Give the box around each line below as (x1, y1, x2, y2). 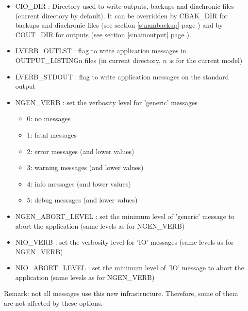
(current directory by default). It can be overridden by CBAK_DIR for (15, 10, 228, 20)
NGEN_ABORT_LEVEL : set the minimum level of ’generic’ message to (15, 211, 235, 221)
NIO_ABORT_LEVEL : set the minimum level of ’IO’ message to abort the (15, 263, 244, 273)
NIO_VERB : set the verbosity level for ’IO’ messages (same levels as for (15, 237, 234, 247)
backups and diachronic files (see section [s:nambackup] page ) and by (15, 20, 223, 30)
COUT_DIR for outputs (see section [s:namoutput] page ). (15, 29, 191, 39)
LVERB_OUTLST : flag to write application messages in (15, 46, 186, 56)
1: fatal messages (27, 129, 77, 140)
